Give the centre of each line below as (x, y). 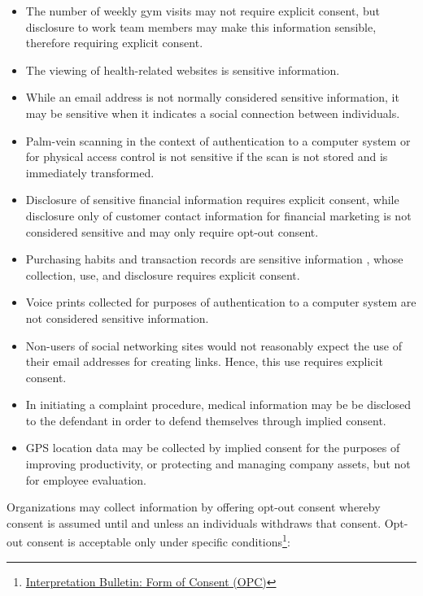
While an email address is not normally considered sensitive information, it (212, 97)
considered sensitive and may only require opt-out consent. (172, 231)
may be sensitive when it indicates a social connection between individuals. (213, 113)
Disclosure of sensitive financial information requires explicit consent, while (212, 200)
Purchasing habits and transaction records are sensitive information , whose (214, 259)
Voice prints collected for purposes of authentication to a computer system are (221, 302)
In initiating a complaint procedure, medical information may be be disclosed (218, 405)
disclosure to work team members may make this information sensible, (201, 26)
